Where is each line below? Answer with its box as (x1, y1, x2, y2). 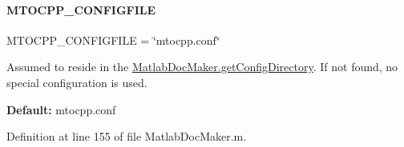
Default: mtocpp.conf (6, 101, 116, 117)
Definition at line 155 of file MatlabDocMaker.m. (6, 128, 247, 145)
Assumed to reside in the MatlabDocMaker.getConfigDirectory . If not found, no (6, 58, 398, 75)
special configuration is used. (6, 73, 147, 90)
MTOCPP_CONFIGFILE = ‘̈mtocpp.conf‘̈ (6, 31, 220, 48)
